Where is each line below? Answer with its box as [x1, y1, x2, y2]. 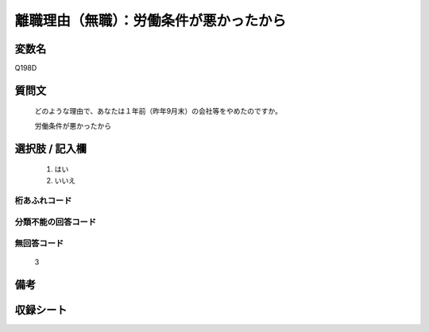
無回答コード [14, 237, 64, 249]
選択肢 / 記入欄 [14, 141, 87, 155]
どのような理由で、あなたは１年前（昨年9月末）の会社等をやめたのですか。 [34, 106, 282, 116]
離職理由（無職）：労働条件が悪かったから [14, 12, 287, 29]
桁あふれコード [14, 195, 72, 207]
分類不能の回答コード [14, 216, 97, 227]
